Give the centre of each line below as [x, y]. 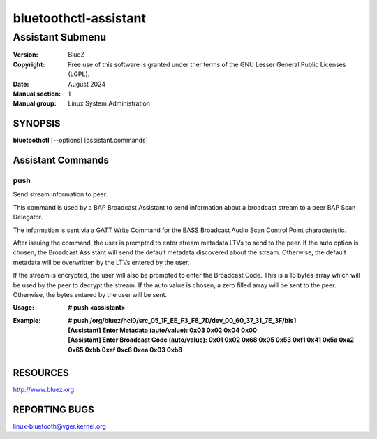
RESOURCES [41, 373]
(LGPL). [79, 74]
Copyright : [29, 64]
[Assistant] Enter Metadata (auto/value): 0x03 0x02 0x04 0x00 [163, 330]
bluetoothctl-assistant [80, 18]
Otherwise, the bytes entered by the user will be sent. [90, 294]
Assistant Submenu [60, 37]
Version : [25, 55]
